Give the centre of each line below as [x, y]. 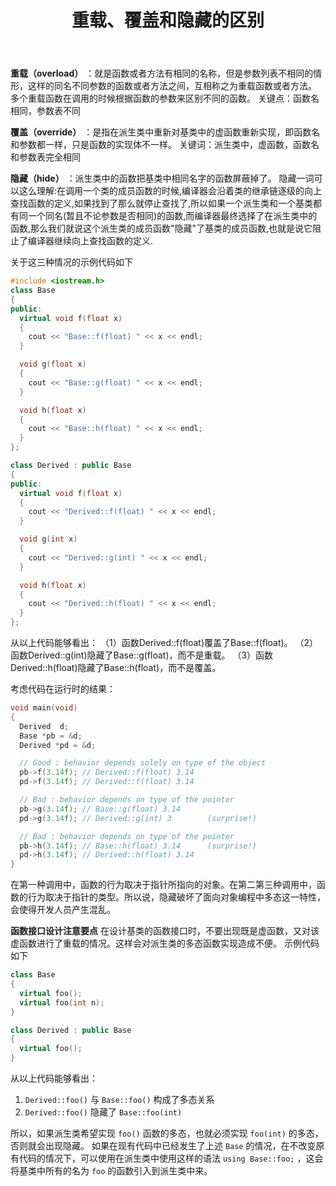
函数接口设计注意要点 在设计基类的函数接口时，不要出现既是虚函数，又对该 [165, 931]
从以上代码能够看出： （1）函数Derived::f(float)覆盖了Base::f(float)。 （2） [164, 643]
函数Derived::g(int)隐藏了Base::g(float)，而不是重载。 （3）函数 [142, 655]
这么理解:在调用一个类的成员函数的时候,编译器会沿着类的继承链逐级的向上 [170, 191]
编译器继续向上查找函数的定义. [90, 241]
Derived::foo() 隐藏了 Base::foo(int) [103, 1112]
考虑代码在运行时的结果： [63, 689]
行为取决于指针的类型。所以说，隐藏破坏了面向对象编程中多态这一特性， [176, 897]
